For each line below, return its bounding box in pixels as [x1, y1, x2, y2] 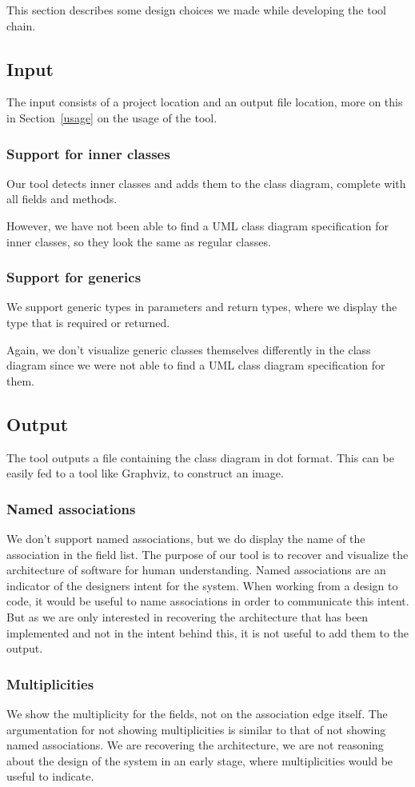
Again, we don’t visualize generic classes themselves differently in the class [6, 341, 371, 358]
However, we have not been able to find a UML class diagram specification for [6, 217, 389, 234]
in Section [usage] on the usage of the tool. [6, 109, 217, 126]
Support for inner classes [6, 143, 170, 163]
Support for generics [6, 267, 142, 287]
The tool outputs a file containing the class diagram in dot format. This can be [6, 449, 394, 465]
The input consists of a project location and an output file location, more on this [6, 94, 403, 110]
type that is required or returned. [6, 314, 170, 330]
